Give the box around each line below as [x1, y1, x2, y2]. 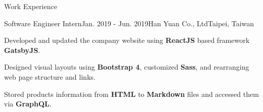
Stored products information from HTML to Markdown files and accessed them [4, 88, 259, 99]
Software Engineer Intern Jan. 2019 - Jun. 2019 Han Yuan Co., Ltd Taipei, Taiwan [4, 18, 254, 28]
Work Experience [4, 1, 57, 11]
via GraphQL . [4, 98, 52, 109]
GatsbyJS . [4, 44, 40, 55]
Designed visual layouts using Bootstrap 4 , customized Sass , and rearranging [4, 62, 249, 72]
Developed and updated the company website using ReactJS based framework [4, 35, 250, 45]
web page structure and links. [4, 71, 96, 82]
